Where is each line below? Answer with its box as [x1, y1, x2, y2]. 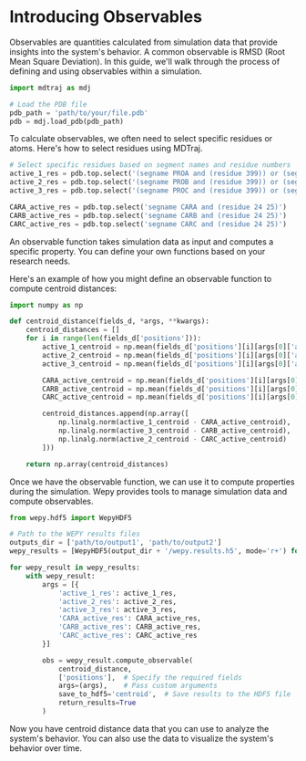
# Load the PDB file [9, 99, 88, 109]
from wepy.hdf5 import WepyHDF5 [9, 513, 132, 522]
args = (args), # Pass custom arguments [57, 682, 219, 691]
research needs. [9, 255, 71, 266]
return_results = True [57, 698, 137, 708]
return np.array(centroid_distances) [25, 459, 169, 469]
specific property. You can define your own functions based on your [9, 245, 266, 256]
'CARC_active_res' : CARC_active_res [57, 631, 198, 641]
